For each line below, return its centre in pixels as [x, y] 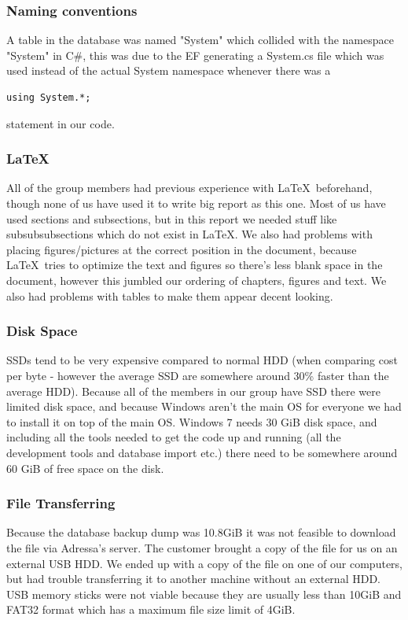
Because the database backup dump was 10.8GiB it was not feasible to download [201, 532]
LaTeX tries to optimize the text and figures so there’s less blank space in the [195, 265]
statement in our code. [61, 123]
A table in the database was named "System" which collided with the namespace [200, 40]
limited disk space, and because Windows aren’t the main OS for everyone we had [204, 406]
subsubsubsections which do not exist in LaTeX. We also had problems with [189, 234]
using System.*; [49, 98]
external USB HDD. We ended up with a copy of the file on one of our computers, [204, 563]
